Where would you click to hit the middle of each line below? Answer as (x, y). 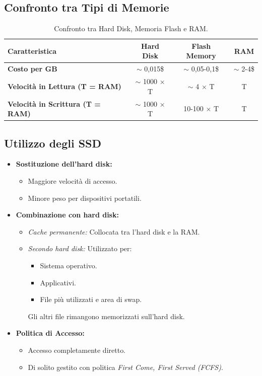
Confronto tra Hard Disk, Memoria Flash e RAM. (131, 28)
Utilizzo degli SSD (53, 143)
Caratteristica (32, 51)
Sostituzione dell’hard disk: (64, 164)
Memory (201, 56)
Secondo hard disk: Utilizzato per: (80, 248)
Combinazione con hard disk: (67, 215)
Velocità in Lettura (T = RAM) (64, 86)
